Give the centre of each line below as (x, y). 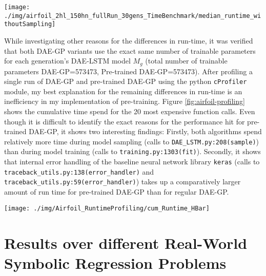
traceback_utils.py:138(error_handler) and (79, 171)
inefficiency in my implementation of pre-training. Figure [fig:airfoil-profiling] (125, 101)
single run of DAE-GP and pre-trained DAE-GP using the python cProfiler (126, 81)
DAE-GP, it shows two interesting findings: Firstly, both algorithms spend (145, 131)
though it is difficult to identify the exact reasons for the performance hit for (125, 121)
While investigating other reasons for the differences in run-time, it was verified (129, 40)
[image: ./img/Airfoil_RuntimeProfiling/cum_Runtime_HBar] (107, 208)
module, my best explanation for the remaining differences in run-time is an (123, 91)
